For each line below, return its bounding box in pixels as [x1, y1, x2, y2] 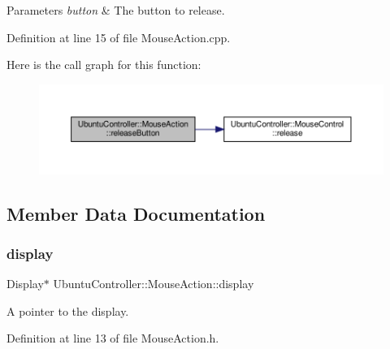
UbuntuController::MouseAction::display [53, 275, 254, 292]
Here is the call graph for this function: [6, 56, 201, 73]
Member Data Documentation [6, 200, 266, 226]
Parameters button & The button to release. [6, 2, 225, 18]
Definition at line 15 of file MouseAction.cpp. [6, 28, 231, 45]
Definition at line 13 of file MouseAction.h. [6, 330, 219, 347]
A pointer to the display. [6, 302, 129, 319]
